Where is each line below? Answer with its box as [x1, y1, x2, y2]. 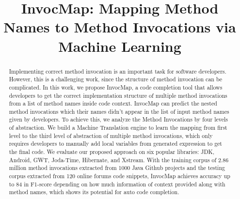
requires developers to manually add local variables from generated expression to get [9, 139, 222, 148]
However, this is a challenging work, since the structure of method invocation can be [9, 75, 223, 83]
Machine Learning [58, 36, 181, 56]
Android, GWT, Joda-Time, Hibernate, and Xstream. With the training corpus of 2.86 [9, 155, 229, 164]
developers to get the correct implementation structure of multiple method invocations [9, 91, 227, 99]
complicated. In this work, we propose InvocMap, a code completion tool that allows [9, 83, 223, 91]
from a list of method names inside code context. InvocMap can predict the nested [9, 99, 217, 107]
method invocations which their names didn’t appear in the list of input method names [9, 107, 229, 115]
